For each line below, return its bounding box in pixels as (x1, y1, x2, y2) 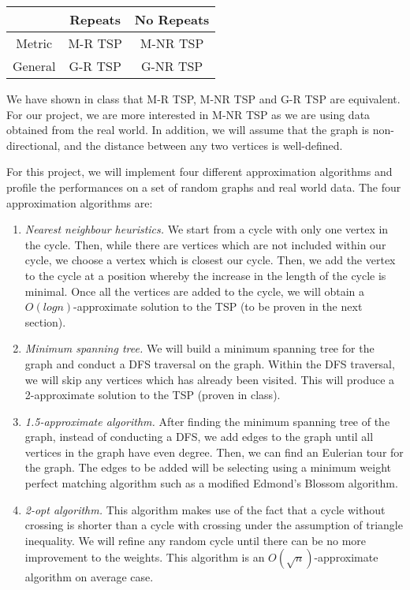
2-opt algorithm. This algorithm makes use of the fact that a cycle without (24, 501, 386, 517)
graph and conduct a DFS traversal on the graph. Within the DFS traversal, (24, 355, 395, 372)
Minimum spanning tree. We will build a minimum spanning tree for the (24, 340, 375, 357)
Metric (16, 34, 53, 52)
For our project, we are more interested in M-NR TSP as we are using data (6, 106, 371, 122)
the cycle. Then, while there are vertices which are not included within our (24, 236, 386, 252)
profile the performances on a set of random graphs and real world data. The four (6, 178, 401, 195)
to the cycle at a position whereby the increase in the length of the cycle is (24, 267, 386, 283)
